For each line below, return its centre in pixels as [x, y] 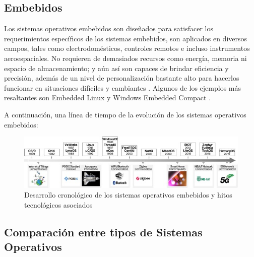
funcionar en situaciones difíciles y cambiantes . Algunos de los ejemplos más [123, 87]
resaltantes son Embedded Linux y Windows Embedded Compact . [108, 98]
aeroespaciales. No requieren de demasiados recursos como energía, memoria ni [125, 58]
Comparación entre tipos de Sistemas [103, 232]
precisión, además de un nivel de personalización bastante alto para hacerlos [122, 78]
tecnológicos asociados [58, 204]
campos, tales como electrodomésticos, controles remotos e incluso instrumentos [127, 48]
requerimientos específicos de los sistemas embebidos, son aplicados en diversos [126, 38]
